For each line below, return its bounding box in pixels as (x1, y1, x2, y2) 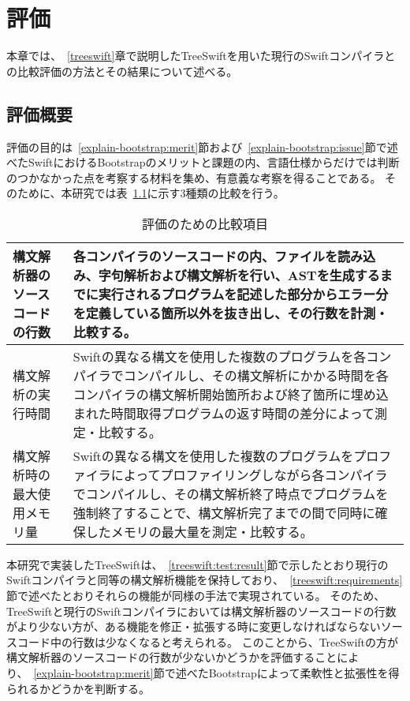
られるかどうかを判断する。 (6, 680, 150, 696)
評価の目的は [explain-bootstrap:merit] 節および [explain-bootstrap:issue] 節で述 (6, 138, 398, 155)
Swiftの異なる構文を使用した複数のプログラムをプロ (73, 446, 379, 465)
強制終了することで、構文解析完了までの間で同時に (73, 503, 375, 522)
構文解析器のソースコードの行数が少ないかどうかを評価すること (6, 649, 337, 665)
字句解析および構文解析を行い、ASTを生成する (98, 265, 380, 284)
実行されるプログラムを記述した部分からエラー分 (98, 284, 389, 303)
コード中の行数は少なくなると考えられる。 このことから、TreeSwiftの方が (17, 633, 399, 650)
